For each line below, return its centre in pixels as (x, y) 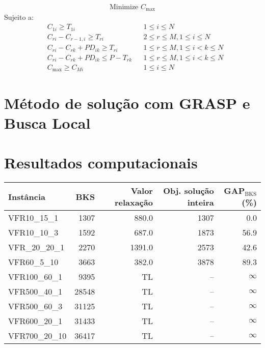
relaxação (134, 202)
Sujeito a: (19, 17)
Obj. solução (189, 191)
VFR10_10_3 (33, 233)
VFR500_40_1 (35, 292)
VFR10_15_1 (33, 218)
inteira (201, 202)
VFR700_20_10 (37, 336)
